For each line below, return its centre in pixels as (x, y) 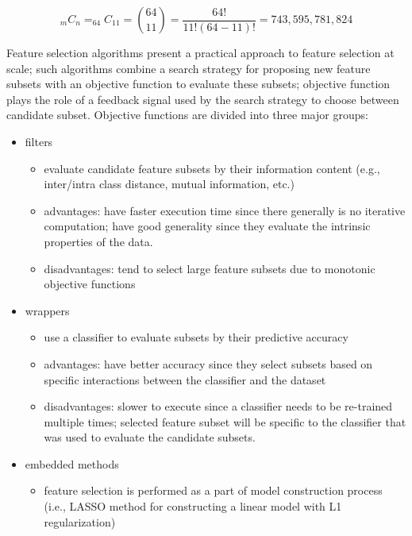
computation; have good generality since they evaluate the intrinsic (207, 226)
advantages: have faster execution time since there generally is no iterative (225, 210)
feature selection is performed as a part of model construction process (213, 490)
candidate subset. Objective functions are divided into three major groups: (187, 115)
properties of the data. (98, 241)
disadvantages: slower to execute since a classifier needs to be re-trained (218, 406)
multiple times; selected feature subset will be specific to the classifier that (225, 421)
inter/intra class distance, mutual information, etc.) (169, 184)
